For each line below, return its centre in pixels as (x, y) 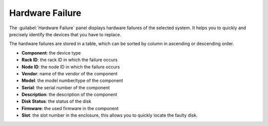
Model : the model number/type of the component (72, 81)
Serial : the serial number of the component (66, 87)
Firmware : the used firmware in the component (70, 108)
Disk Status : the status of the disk (56, 101)
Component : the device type (51, 53)
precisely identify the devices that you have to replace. (65, 34)
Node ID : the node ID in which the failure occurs (71, 66)
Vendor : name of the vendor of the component (69, 73)
